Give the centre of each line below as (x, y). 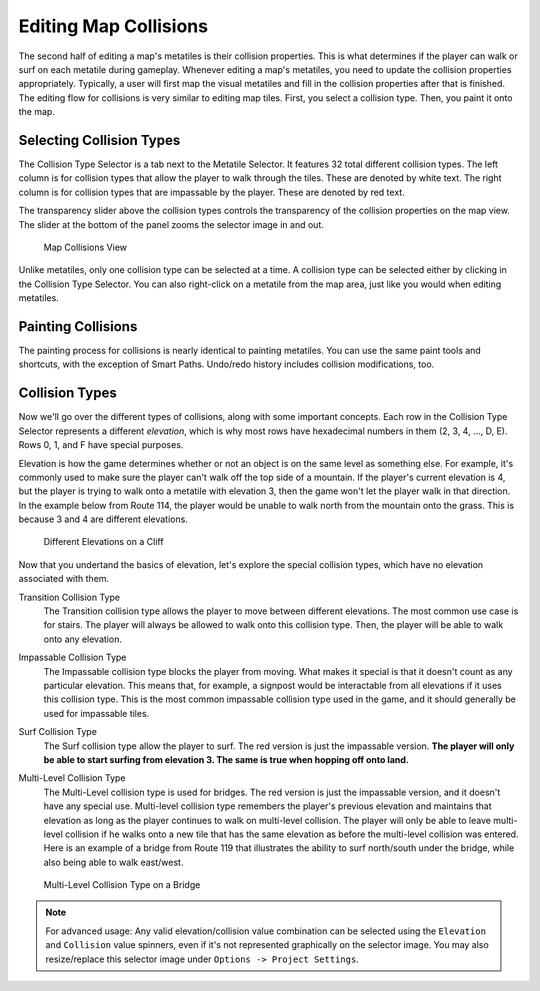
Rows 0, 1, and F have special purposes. (101, 445)
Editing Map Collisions (113, 26)
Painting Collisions (78, 326)
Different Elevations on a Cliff (103, 542)
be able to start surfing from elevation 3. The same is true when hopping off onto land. (226, 759)
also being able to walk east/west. (113, 862)
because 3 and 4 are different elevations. (103, 519)
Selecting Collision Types (99, 140)
